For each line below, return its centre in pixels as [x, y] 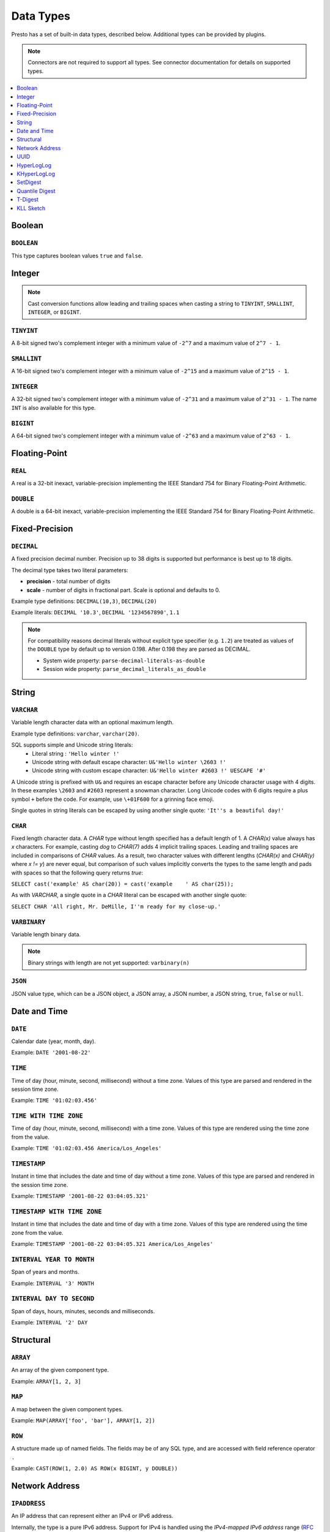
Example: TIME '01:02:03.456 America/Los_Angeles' [86, 1148]
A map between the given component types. [67, 1409]
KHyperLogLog [36, 174]
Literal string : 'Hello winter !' [76, 753]
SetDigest [29, 182]
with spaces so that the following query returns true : [77, 873]
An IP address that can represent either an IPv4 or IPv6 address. [92, 1516]
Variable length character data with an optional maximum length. [93, 722]
